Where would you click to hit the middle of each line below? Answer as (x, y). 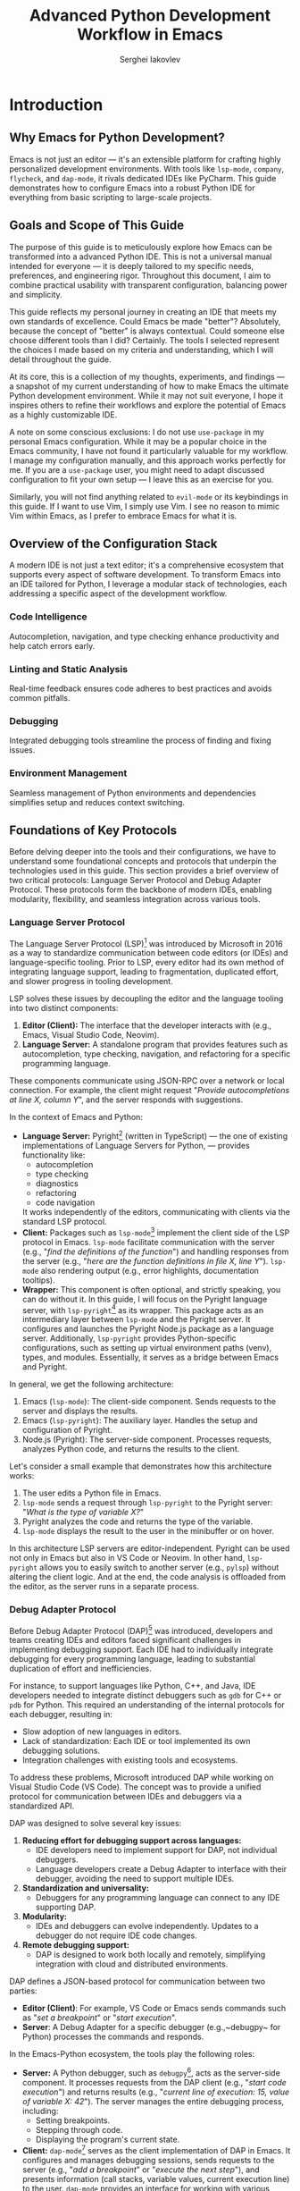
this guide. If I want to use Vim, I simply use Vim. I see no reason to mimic (144, 506)
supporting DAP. (66, 1907)
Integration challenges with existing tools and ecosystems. (130, 1760)
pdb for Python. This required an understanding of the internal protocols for (147, 1705)
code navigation (65, 1202)
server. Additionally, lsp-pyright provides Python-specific (129, 1338)
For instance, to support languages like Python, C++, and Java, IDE (133, 1686)
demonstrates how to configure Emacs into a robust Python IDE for (132, 188)
